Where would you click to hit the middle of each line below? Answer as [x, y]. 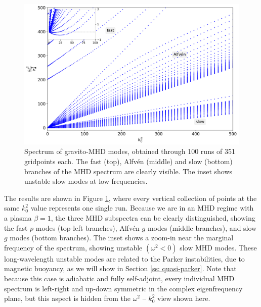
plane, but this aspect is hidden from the [67, 298]
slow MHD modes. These [218, 247]
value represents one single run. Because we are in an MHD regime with [142, 208]
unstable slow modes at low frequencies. [86, 181]
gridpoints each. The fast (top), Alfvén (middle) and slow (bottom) [128, 161]
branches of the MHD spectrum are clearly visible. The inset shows [128, 171]
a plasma [18, 217]
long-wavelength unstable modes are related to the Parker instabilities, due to [124, 258]
